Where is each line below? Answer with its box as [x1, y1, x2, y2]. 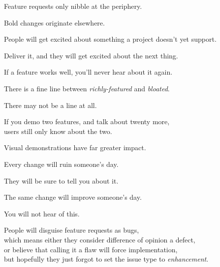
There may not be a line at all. [4, 100, 97, 110]
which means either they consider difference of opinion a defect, [4, 234, 195, 244]
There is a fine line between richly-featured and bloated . [4, 83, 170, 93]
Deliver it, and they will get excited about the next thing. [4, 50, 178, 60]
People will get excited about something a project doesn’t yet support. [4, 34, 217, 44]
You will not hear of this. [4, 208, 80, 218]
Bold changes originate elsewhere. [4, 17, 105, 27]
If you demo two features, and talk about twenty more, [4, 116, 170, 127]
